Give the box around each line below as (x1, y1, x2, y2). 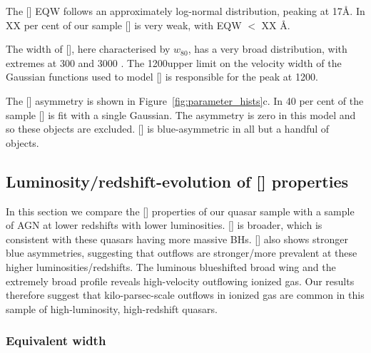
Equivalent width (6, 332, 106, 349)
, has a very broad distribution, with (188, 41, 347, 56)
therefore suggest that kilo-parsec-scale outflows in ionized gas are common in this (6, 287, 365, 302)
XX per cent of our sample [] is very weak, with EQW (6, 17, 242, 32)
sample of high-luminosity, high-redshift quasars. (6, 301, 218, 316)
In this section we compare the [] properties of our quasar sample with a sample (6, 203, 355, 218)
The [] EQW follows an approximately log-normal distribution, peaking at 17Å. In (6, 4, 365, 18)
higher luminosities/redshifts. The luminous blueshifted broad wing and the (6, 259, 336, 274)
